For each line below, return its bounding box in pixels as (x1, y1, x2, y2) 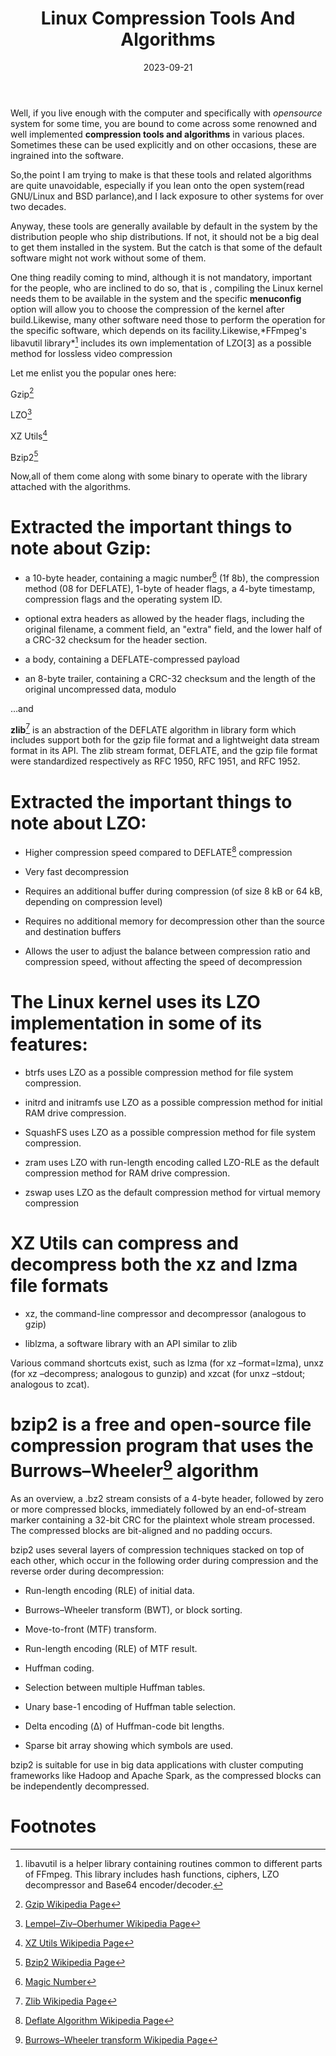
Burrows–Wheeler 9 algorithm (10, 1456, 259, 1482)
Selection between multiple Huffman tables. (24, 1682, 206, 1694)
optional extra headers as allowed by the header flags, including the (24, 612, 305, 624)
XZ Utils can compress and (10, 1232, 239, 1255)
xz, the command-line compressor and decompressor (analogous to (24, 1307, 307, 1319)
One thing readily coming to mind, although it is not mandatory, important (10, 271, 313, 283)
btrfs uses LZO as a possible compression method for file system (24, 1067, 294, 1078)
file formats (10, 1275, 109, 1297)
